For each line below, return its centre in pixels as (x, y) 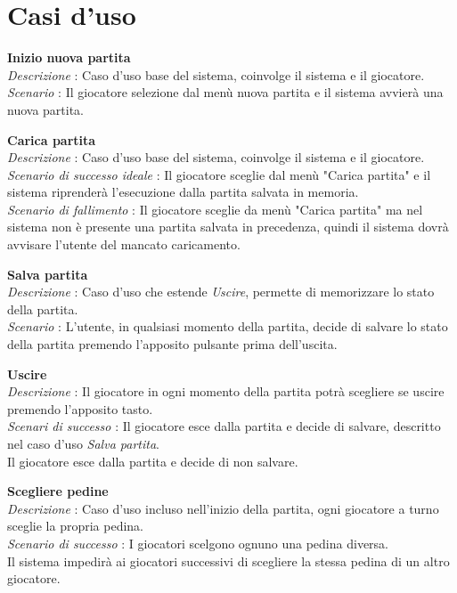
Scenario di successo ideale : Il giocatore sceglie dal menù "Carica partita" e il (219, 174)
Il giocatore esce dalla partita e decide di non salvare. (153, 461)
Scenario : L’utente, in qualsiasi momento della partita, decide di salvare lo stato (228, 326)
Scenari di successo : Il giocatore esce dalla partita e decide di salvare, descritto (224, 426)
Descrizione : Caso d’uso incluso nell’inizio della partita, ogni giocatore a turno (223, 508)
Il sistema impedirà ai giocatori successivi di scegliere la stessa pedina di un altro (228, 561)
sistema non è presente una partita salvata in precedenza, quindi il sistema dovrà (228, 227)
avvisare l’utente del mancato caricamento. (124, 244)
